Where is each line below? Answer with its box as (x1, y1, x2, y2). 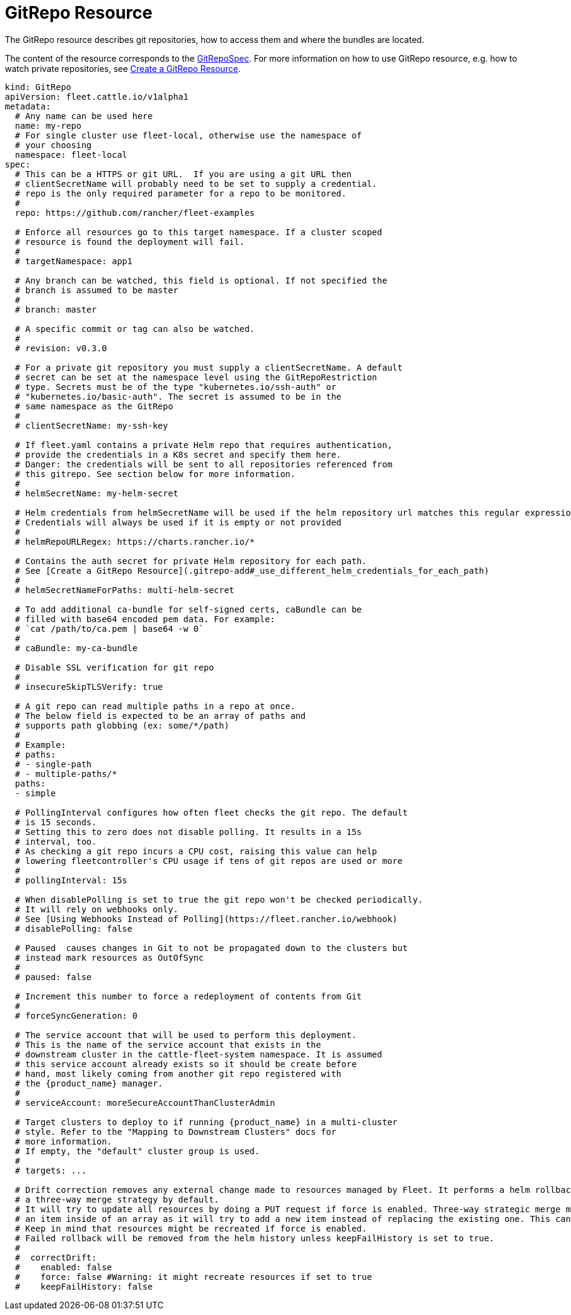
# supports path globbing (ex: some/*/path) (15, 720, 229, 730)
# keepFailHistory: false (15, 1281, 153, 1291)
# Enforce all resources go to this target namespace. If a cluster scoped (15, 227, 382, 237)
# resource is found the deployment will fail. (15, 236, 245, 247)
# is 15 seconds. (15, 817, 97, 827)
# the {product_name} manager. (15, 1078, 163, 1088)
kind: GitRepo (5, 82, 71, 92)
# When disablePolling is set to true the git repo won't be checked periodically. (15, 894, 423, 904)
